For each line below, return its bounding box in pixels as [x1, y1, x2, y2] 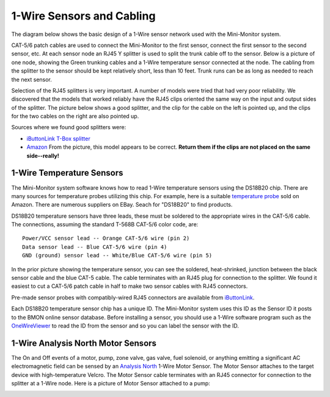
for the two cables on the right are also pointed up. [11, 113, 139, 120]
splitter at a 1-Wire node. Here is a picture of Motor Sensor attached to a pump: [11, 380, 210, 387]
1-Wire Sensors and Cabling [11, 9, 156, 23]
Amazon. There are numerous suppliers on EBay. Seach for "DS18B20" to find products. [11, 201, 233, 209]
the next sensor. [11, 76, 52, 83]
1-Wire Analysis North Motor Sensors [11, 338, 157, 348]
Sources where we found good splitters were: [11, 124, 127, 131]
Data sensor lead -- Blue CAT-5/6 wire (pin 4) [22, 243, 167, 250]
